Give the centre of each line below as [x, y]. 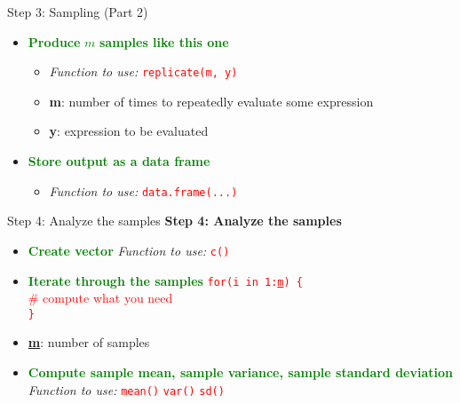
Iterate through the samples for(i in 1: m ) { [165, 280]
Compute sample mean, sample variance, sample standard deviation [241, 372]
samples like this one [164, 41]
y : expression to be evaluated [129, 131]
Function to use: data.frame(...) [143, 190]
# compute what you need [100, 298]
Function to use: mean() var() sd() [126, 389]
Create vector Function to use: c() [129, 250]
